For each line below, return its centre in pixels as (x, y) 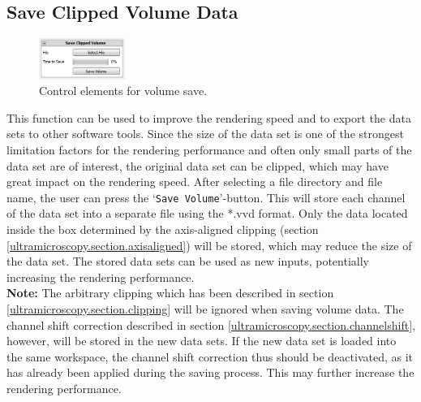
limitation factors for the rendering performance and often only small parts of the (209, 150)
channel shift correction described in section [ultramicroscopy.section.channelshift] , (211, 324)
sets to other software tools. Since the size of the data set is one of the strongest (205, 134)
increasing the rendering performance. (101, 277)
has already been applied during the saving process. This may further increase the (210, 372)
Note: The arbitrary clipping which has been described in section (170, 293)
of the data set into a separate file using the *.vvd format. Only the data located (207, 213)
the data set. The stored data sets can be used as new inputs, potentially (188, 261)
